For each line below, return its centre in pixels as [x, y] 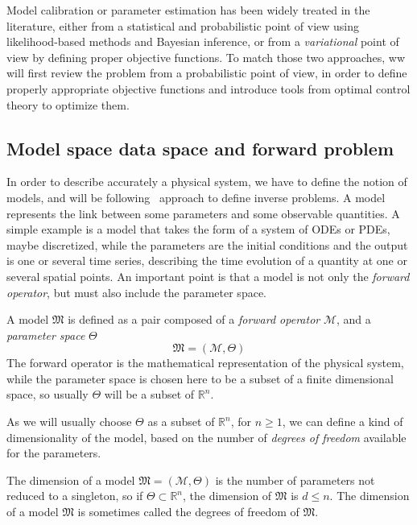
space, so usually [47, 394]
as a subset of [181, 422]
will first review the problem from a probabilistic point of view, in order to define [207, 73]
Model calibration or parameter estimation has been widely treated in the [188, 10]
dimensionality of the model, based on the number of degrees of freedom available [206, 437]
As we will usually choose [69, 422]
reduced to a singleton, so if [75, 496]
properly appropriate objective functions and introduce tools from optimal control [208, 88]
